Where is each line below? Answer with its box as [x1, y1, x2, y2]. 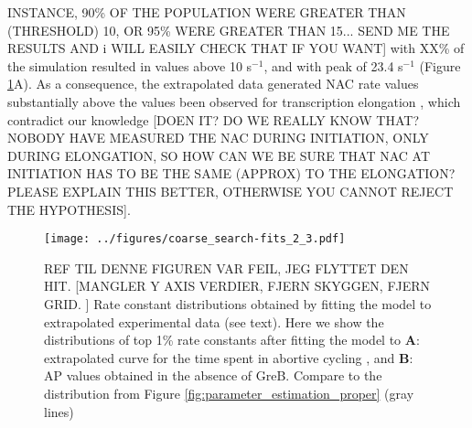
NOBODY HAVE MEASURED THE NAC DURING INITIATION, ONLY [7, 128, 429, 147]
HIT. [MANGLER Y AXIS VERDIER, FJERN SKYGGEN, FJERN [44, 276, 431, 295]
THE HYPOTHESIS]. [7, 199, 131, 219]
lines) [44, 401, 74, 421]
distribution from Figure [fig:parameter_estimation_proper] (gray [44, 383, 414, 402]
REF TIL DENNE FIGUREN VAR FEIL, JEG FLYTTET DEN [44, 258, 409, 277]
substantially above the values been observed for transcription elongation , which [7, 91, 461, 111]
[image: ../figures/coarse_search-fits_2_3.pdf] [44, 232, 346, 246]
